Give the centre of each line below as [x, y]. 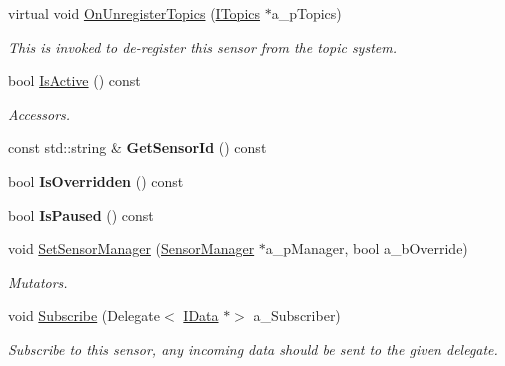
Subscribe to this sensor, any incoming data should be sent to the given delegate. [253, 348]
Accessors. [39, 113]
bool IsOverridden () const [96, 180]
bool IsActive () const [74, 80]
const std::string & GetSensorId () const [137, 147]
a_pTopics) [306, 13]
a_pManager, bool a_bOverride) [366, 248]
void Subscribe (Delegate [84, 315]
